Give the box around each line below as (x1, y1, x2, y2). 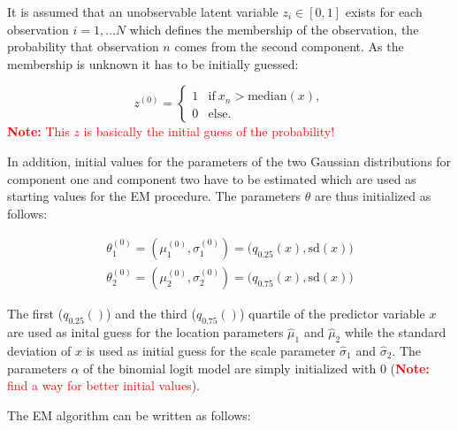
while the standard (344, 323, 447, 342)
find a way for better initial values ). (7, 376, 200, 395)
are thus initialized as (314, 187, 431, 205)
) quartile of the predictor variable (239, 304, 425, 323)
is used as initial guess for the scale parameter (86, 342, 336, 359)
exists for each (345, 3, 423, 20)
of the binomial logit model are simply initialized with (83, 358, 377, 377)
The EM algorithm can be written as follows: (7, 405, 251, 424)
